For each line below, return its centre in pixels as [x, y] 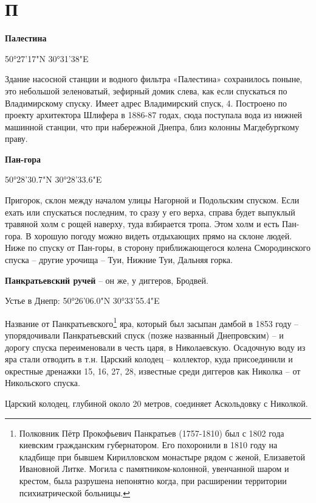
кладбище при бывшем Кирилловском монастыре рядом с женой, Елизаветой [162, 456]
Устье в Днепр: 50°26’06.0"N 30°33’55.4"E [82, 301]
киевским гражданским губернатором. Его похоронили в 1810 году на [148, 445]
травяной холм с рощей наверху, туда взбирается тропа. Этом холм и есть [142, 224]
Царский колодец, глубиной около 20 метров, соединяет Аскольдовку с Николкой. [156, 403]
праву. [16, 139]
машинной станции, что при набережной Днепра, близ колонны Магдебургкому [152, 126]
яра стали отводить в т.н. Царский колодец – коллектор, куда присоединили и [149, 359]
